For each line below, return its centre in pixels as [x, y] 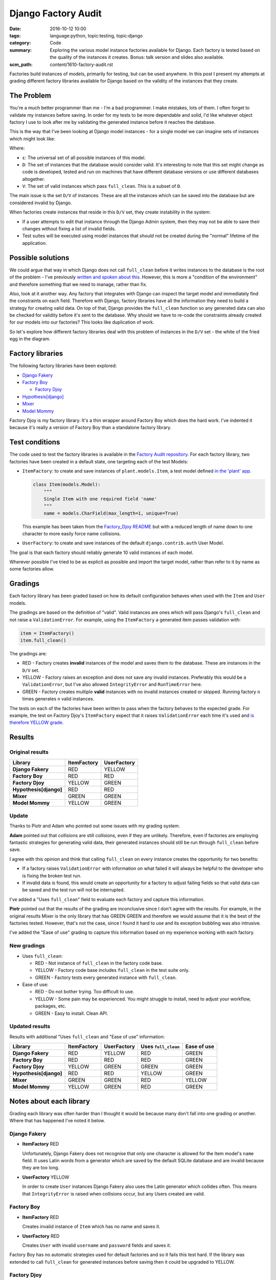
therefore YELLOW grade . [37, 722]
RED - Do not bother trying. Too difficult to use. [85, 992]
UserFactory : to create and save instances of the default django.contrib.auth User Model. [123, 543]
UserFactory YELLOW [46, 1177]
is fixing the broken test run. [52, 876]
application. [34, 243]
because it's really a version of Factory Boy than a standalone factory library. [90, 428]
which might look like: [32, 139]
